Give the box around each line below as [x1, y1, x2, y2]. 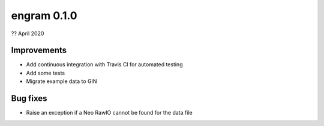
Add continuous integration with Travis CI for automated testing [26, 61, 183, 68]
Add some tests [26, 69, 65, 76]
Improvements [11, 45, 67, 56]
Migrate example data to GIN [26, 78, 97, 85]
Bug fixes [11, 93, 47, 104]
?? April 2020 [11, 30, 44, 37]
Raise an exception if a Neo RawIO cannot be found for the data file [26, 109, 193, 116]
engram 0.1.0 [11, 9, 77, 22]
